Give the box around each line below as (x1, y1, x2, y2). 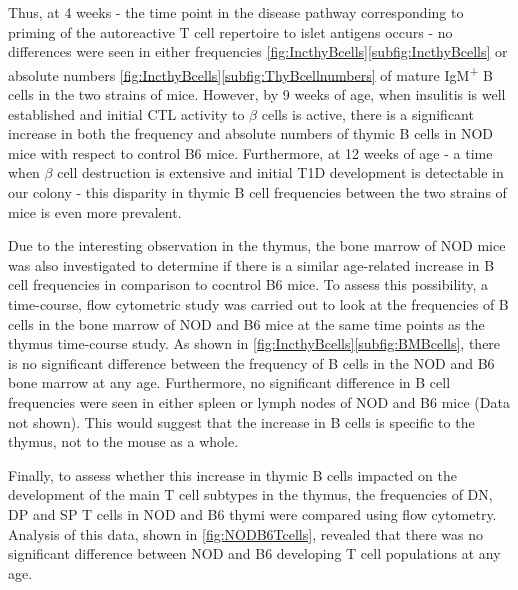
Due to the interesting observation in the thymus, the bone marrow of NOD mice (8, 235, 506, 256)
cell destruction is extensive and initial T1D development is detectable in (57, 162, 504, 183)
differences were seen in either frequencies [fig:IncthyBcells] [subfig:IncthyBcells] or (8, 41, 508, 62)
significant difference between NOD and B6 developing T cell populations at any (8, 543, 501, 564)
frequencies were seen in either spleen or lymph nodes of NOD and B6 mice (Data (8, 391, 510, 412)
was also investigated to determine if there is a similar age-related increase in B (8, 254, 495, 275)
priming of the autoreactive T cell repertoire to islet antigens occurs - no (8, 21, 453, 42)
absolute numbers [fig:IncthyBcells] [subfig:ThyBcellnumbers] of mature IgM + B (8, 61, 494, 85)
